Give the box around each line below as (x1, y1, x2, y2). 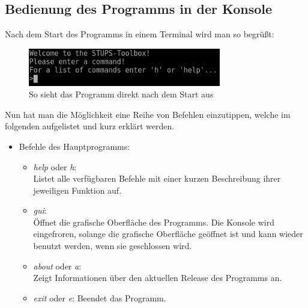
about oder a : (33, 259, 82, 272)
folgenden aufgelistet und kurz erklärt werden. (5, 120, 175, 132)
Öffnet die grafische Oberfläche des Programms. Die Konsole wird (33, 215, 275, 228)
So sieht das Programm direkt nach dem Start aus (29, 88, 214, 100)
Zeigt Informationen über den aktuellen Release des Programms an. (33, 271, 282, 284)
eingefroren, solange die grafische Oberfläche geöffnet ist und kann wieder (33, 227, 303, 240)
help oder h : (33, 160, 77, 173)
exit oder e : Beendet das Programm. (33, 291, 166, 304)
